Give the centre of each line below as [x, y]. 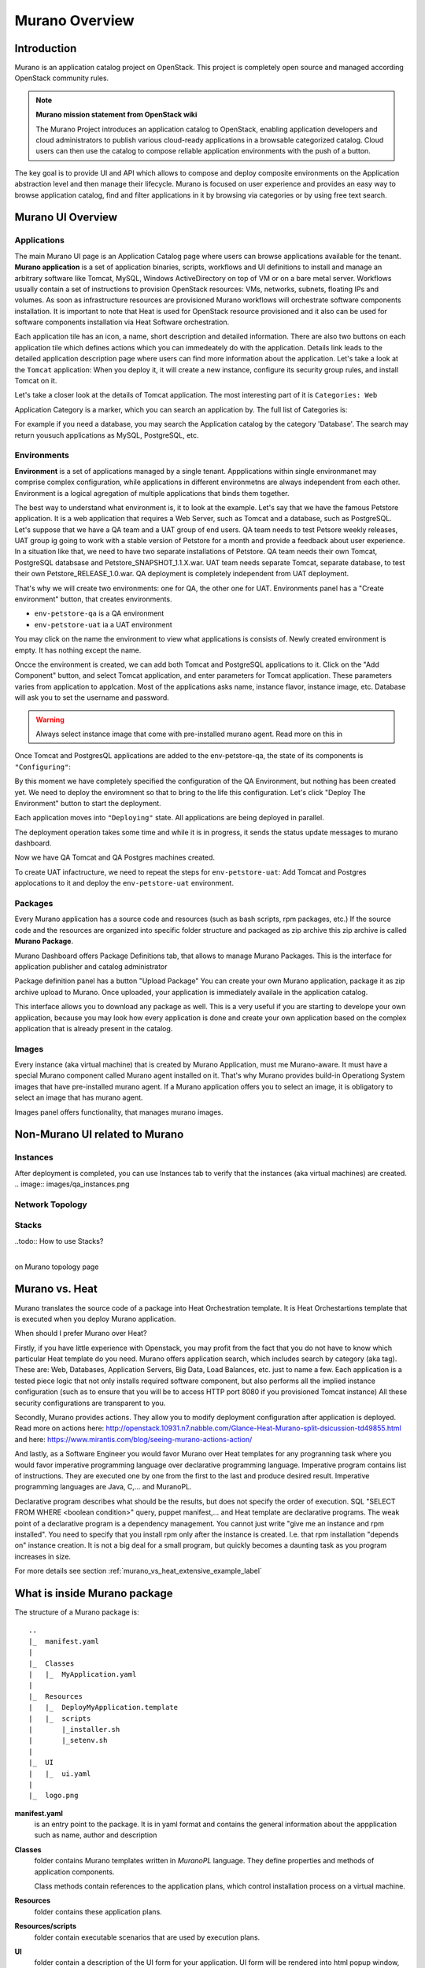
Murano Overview [74, 20]
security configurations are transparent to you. [90, 1403]
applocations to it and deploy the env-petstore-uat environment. [124, 883]
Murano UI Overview [66, 218]
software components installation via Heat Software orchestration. [122, 322]
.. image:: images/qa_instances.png [72, 1184]
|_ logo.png [54, 1796]
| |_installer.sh [74, 1729]
